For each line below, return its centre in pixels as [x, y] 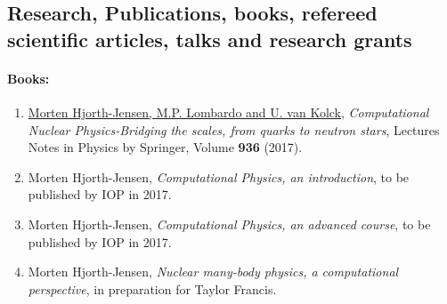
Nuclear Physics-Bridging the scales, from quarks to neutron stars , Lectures [234, 129]
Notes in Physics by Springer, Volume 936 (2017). [165, 147]
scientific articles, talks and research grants [210, 39]
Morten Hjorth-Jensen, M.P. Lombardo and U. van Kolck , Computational [228, 112]
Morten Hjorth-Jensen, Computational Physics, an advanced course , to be [229, 224]
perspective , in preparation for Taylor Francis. [152, 288]
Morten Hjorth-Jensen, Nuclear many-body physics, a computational [213, 272]
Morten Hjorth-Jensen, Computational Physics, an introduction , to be [219, 176]
